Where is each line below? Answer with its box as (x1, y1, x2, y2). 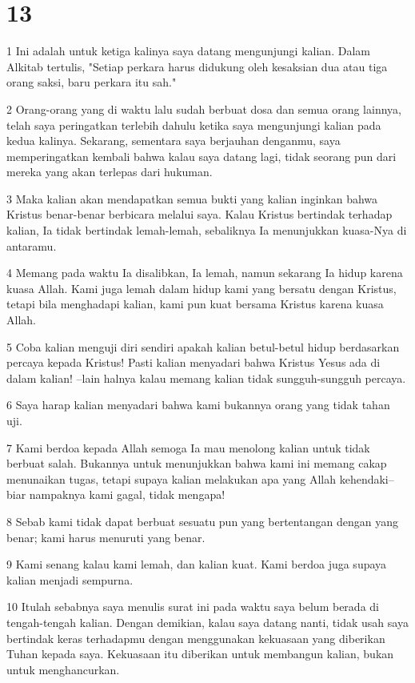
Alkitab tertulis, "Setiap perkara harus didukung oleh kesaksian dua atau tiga (6, 58, 388, 74)
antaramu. (6, 237, 57, 254)
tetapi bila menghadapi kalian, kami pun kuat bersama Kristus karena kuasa (6, 295, 384, 312)
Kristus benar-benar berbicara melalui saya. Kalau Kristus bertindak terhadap (6, 206, 393, 223)
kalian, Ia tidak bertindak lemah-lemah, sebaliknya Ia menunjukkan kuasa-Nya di (6, 222, 407, 239)
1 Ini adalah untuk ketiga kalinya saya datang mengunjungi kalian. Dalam (6, 42, 370, 59)
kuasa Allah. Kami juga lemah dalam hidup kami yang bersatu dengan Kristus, (6, 279, 397, 296)
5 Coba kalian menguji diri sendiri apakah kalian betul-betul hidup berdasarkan (6, 338, 400, 355)
